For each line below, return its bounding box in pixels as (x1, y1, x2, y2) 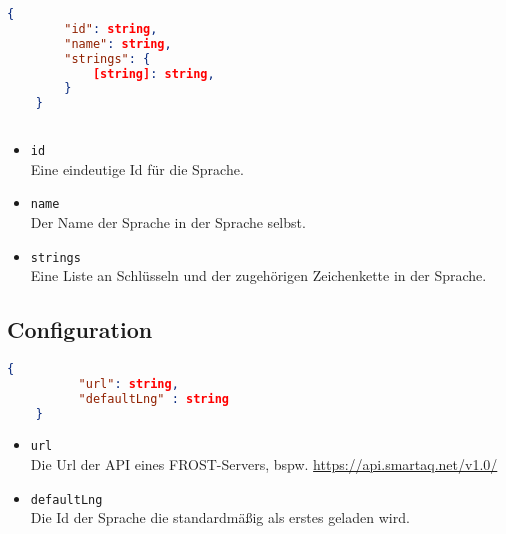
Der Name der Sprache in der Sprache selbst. (30, 211, 306, 232)
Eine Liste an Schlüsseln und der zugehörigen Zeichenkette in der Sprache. (30, 265, 487, 286)
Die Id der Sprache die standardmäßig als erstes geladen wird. (30, 507, 410, 528)
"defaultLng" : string (78, 391, 229, 406)
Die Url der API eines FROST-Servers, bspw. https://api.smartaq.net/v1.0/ (30, 454, 498, 475)
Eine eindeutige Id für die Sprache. (30, 158, 244, 179)
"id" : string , (64, 21, 158, 36)
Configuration (7, 314, 153, 345)
